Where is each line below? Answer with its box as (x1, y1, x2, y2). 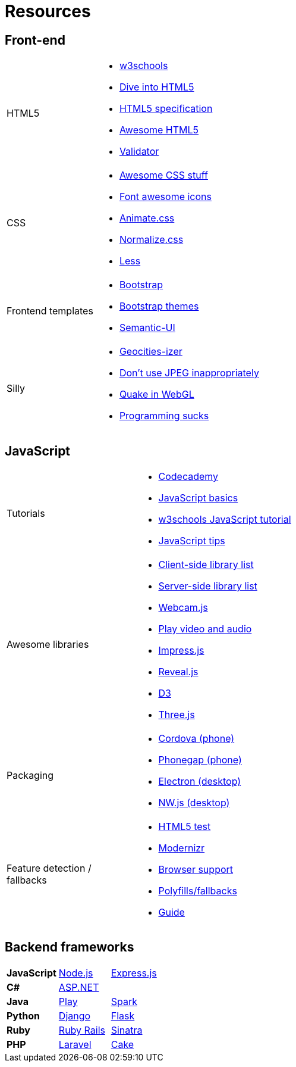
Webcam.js (158, 601, 208, 614)
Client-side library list (158, 559, 254, 571)
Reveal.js (158, 666, 199, 678)
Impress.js (158, 644, 204, 657)
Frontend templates (7, 305, 93, 317)
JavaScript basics (158, 492, 238, 504)
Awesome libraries (7, 638, 89, 651)
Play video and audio (158, 623, 252, 635)
